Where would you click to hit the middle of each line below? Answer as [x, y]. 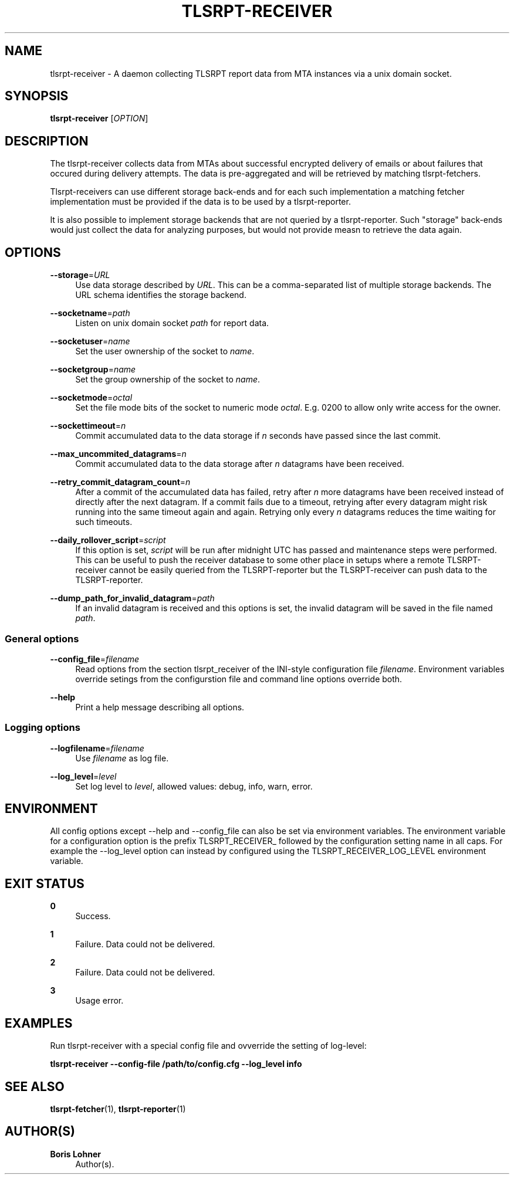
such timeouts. [104, 522]
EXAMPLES [39, 1023]
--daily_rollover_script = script [108, 540]
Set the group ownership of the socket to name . [168, 380]
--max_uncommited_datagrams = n [118, 454]
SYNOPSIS [37, 96]
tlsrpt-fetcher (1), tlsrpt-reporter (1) [118, 1109]
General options [42, 638]
